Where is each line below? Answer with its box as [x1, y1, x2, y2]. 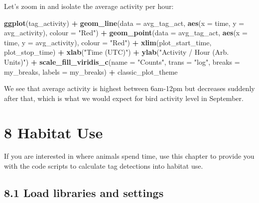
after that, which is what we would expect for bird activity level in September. [4, 93, 244, 103]
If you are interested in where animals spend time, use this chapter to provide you [4, 151, 255, 161]
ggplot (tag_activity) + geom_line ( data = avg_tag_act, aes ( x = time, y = [4, 17, 245, 28]
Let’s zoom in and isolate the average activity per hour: [4, 1, 174, 11]
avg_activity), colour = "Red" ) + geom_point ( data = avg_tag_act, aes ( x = [4, 27, 248, 38]
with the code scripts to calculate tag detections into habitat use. [4, 161, 203, 171]
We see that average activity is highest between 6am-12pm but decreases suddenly [4, 83, 255, 94]
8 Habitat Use [4, 122, 103, 142]
